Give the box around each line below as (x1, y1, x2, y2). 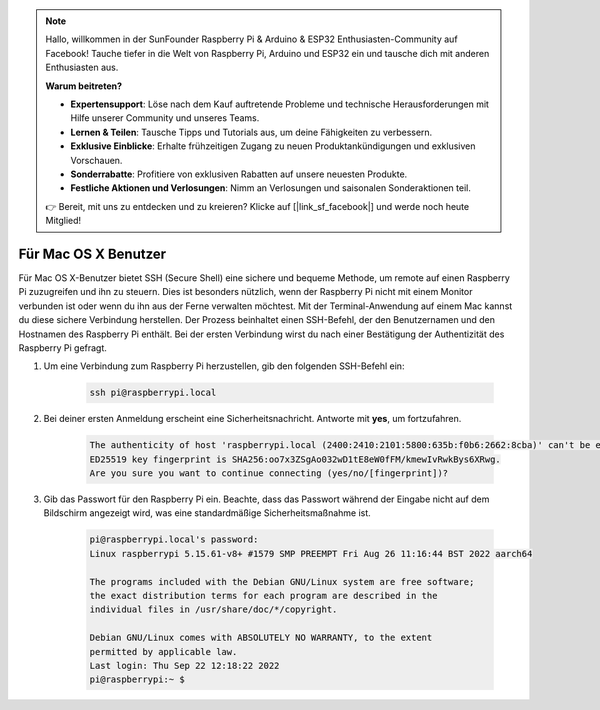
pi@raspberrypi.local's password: (89, 534, 259, 545)
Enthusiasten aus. (45, 61, 119, 74)
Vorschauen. (70, 154, 123, 166)
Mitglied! (45, 215, 82, 227)
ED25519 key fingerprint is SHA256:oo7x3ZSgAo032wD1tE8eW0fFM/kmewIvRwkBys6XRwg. (89, 453, 502, 465)
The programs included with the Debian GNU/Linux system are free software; (89, 576, 475, 587)
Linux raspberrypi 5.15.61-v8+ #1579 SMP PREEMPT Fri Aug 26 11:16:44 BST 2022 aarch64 (89, 548, 533, 559)
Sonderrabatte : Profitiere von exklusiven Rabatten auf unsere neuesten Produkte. (70, 168, 408, 180)
